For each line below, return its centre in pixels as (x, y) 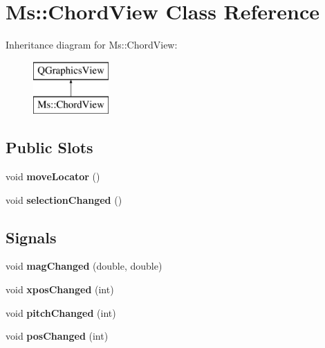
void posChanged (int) (57, 336)
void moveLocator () (53, 176)
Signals (31, 237)
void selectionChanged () (64, 199)
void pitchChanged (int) (61, 312)
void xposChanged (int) (60, 289)
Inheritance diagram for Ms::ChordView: (92, 45)
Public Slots (49, 147)
